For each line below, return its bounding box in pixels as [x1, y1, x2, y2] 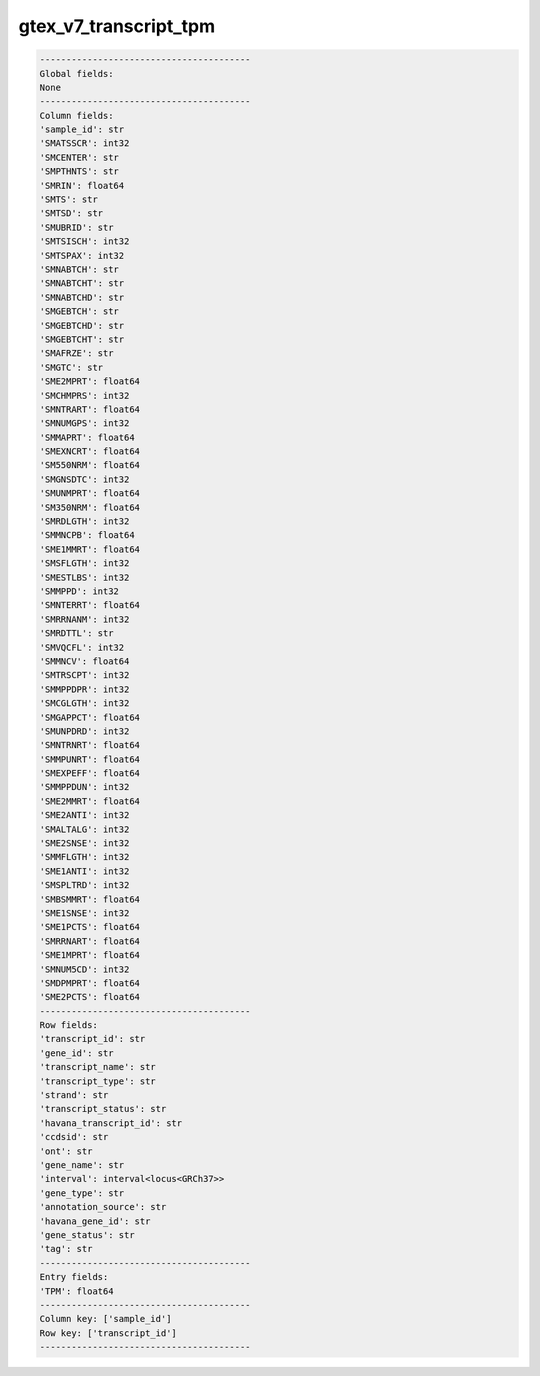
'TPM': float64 [39, 1285, 114, 1297]
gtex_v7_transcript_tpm [18, 15, 216, 37]
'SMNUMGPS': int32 [39, 418, 130, 429]
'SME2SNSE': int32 [39, 838, 130, 849]
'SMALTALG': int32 [39, 823, 130, 835]
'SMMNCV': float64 [39, 655, 130, 667]
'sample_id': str [39, 124, 125, 135]
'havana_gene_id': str [39, 1215, 151, 1227]
